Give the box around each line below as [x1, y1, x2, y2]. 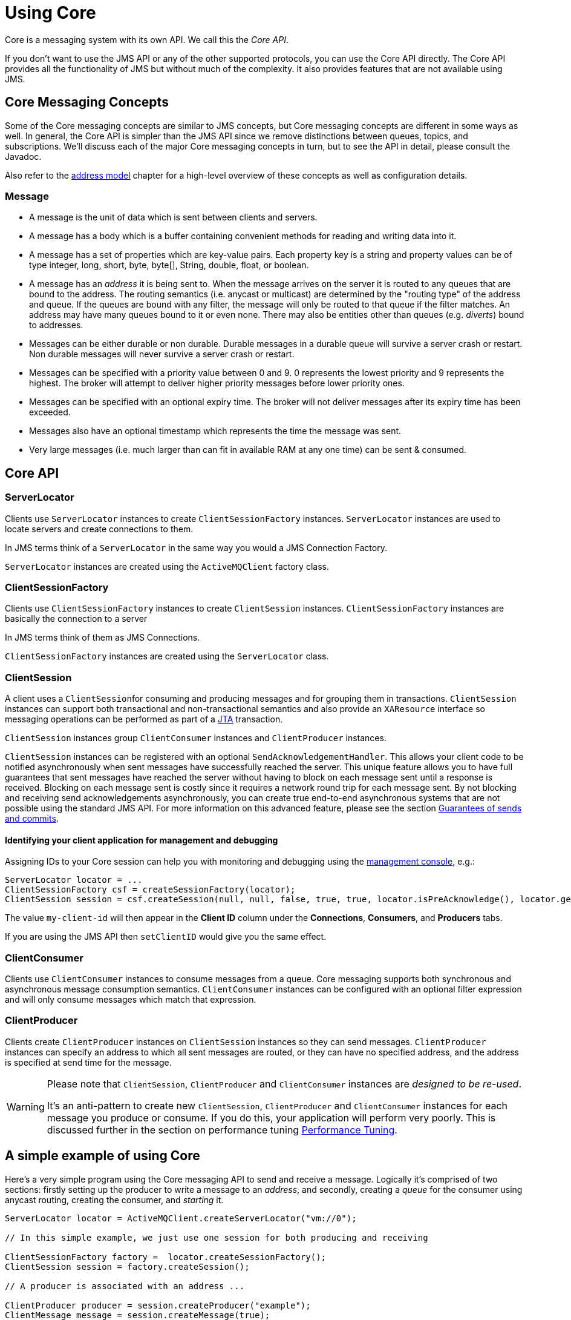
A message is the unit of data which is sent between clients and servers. [29, 212, 318, 223]
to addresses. [29, 320, 83, 331]
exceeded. [29, 407, 71, 418]
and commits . [5, 813, 59, 824]
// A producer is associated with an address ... [5, 1281, 245, 1291]
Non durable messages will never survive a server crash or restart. [29, 349, 295, 360]
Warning [7, 1100, 45, 1113]
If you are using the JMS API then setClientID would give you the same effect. [5, 931, 327, 942]
